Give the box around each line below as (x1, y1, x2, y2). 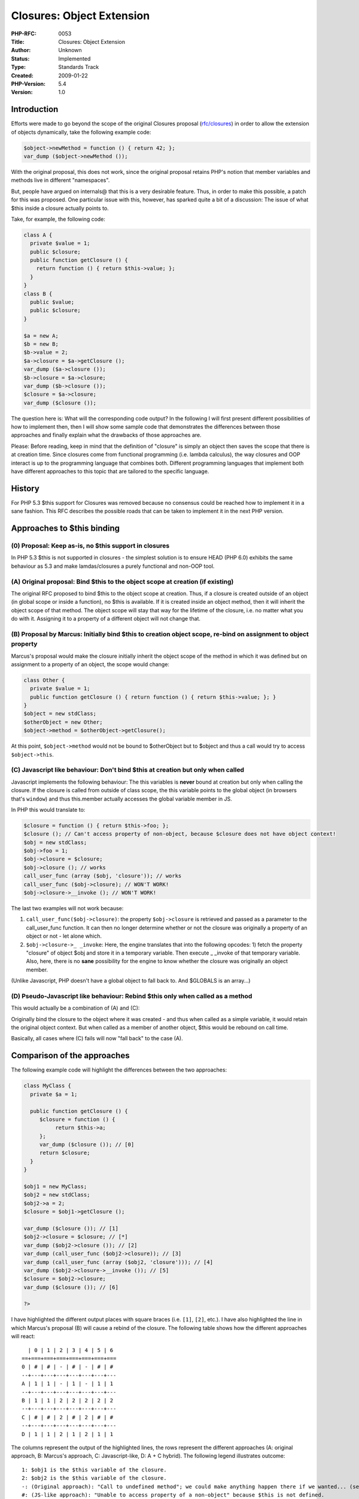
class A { (23, 231, 53, 238)
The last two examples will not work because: (11, 905, 124, 911)
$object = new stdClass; (23, 711, 97, 717)
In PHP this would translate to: (11, 806, 86, 813)
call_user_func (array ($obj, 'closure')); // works (23, 872, 182, 880)
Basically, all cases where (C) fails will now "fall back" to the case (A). (11, 1035, 183, 1042)
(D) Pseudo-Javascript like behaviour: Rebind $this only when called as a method (11, 992, 252, 1000)
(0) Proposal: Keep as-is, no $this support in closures (11, 541, 170, 550)
